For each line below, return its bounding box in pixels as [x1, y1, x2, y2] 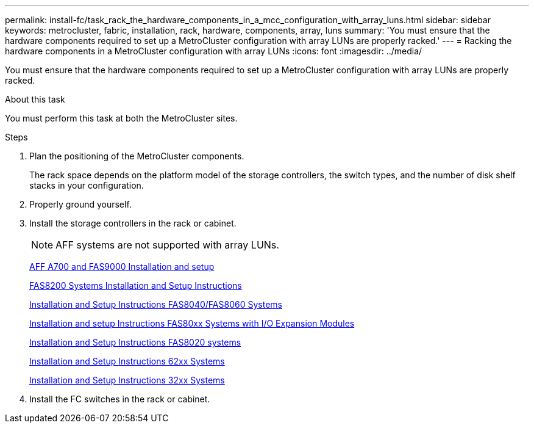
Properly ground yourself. [29, 199, 132, 209]
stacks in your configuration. [29, 180, 144, 190]
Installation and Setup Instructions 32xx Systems [29, 375, 225, 385]
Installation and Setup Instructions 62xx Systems [29, 356, 225, 366]
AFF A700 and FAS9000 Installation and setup [29, 261, 215, 272]
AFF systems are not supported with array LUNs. [55, 239, 279, 251]
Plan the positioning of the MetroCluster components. [29, 151, 244, 161]
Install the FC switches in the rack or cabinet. [29, 394, 210, 404]
